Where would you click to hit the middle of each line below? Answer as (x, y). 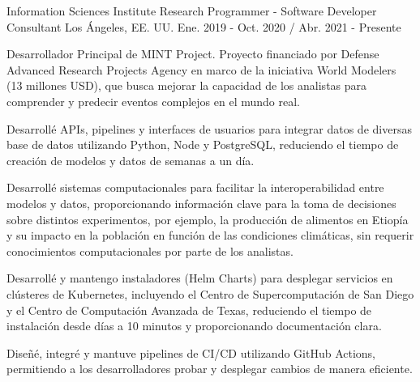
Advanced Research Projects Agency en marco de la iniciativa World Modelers (201, 69)
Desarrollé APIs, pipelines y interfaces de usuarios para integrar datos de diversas (209, 128)
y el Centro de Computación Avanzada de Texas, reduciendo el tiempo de (189, 310)
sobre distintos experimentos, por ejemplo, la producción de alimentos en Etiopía (208, 219)
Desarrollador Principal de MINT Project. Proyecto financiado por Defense (193, 54)
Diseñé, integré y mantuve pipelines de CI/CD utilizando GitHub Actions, (191, 352)
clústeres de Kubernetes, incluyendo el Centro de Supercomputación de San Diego (210, 293)
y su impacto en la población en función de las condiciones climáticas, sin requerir (210, 235)
